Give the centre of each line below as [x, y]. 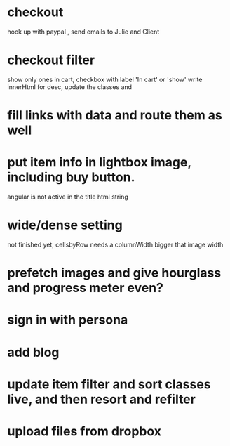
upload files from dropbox [84, 431]
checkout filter [51, 60]
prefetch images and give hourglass [114, 273]
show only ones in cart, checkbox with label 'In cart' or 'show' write [105, 79]
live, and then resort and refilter [102, 399]
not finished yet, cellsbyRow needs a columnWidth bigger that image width [115, 244]
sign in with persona [68, 320]
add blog [33, 352]
